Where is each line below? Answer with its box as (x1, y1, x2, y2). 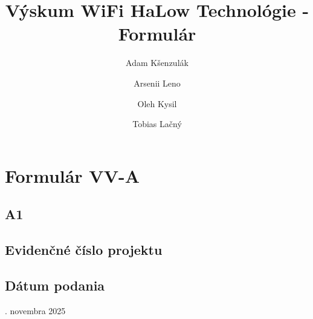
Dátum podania (5, 275, 105, 294)
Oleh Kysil (137, 97, 177, 110)
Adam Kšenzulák (126, 56, 189, 69)
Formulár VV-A (5, 163, 140, 188)
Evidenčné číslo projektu (5, 240, 163, 259)
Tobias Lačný (132, 117, 182, 130)
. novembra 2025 (5, 304, 66, 317)
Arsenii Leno (134, 76, 181, 89)
